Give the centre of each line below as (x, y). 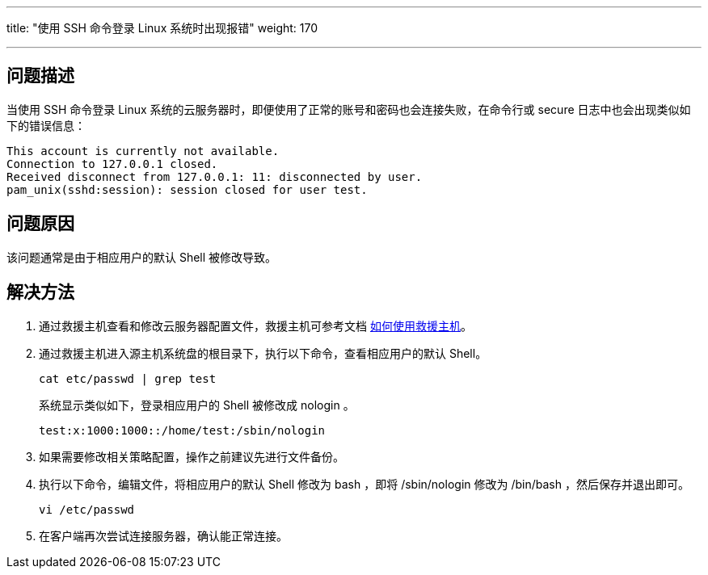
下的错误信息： (46, 125)
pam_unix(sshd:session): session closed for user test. (187, 189)
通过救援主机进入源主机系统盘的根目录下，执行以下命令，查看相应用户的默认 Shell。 (263, 353)
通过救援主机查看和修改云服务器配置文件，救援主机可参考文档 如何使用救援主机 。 (255, 325)
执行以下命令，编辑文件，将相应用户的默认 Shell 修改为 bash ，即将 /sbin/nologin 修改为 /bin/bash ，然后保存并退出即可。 (364, 484)
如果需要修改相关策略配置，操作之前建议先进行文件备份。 (192, 456)
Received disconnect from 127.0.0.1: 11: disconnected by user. (215, 176)
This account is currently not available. (143, 151)
